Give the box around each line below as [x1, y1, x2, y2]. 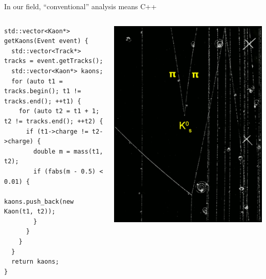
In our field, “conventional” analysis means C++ [4, 1, 157, 11]
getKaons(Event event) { [4, 37, 88, 45]
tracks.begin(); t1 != [4, 88, 81, 95]
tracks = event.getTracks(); [4, 57, 103, 65]
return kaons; [11, 258, 59, 266]
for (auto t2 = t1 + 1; [18, 108, 100, 115]
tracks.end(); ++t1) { [4, 97, 81, 105]
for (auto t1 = [11, 77, 63, 85]
